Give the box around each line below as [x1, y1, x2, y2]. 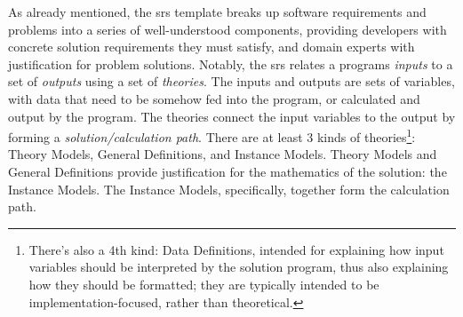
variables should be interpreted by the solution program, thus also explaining [28, 258, 449, 276]
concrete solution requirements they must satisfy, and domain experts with [8, 37, 415, 56]
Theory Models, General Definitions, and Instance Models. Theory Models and [8, 145, 437, 163]
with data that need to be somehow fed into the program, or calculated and [8, 89, 420, 107]
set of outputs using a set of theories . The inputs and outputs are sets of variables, [8, 72, 455, 91]
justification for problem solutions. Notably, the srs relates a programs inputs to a [8, 54, 453, 73]
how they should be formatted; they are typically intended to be [28, 274, 379, 293]
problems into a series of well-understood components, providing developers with [8, 20, 447, 38]
